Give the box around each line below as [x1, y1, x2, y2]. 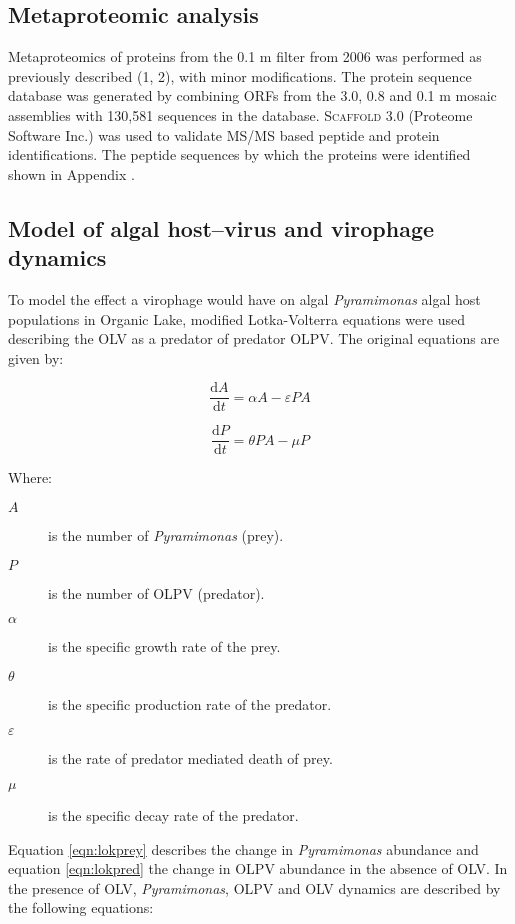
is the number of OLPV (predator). [48, 582, 265, 603]
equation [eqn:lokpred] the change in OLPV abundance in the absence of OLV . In [8, 858, 508, 879]
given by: [8, 347, 64, 368]
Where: [8, 467, 52, 488]
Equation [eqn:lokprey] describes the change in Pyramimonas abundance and [8, 838, 479, 859]
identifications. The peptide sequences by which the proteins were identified [8, 144, 471, 165]
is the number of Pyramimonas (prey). [48, 525, 284, 546]
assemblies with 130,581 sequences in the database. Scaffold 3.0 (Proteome [8, 104, 473, 125]
